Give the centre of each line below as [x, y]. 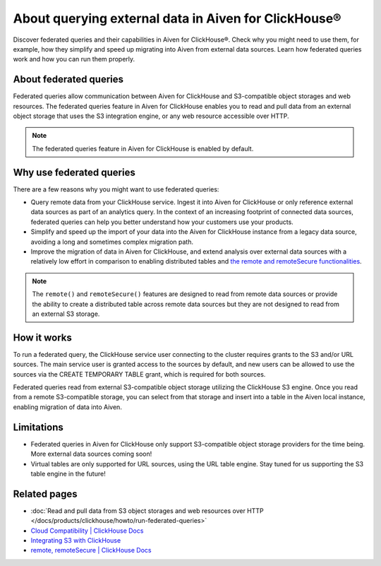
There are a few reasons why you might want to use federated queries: [116, 189]
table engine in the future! [68, 473]
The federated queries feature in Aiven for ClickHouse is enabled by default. [143, 148]
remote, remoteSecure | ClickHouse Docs [91, 550]
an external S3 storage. [66, 314]
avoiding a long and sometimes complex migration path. [112, 242]
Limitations [38, 427]
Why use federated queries [74, 172]
